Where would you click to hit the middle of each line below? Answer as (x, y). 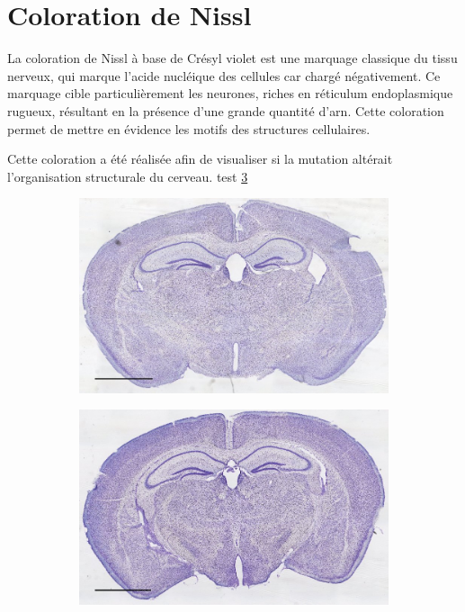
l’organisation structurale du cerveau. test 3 (128, 176)
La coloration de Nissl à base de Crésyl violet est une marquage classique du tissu (232, 58)
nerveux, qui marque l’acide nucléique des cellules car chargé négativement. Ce (224, 75)
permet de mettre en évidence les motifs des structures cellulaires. (189, 128)
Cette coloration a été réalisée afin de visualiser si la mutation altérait (200, 159)
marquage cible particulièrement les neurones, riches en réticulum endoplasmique (230, 93)
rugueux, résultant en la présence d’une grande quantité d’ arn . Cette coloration (226, 110)
